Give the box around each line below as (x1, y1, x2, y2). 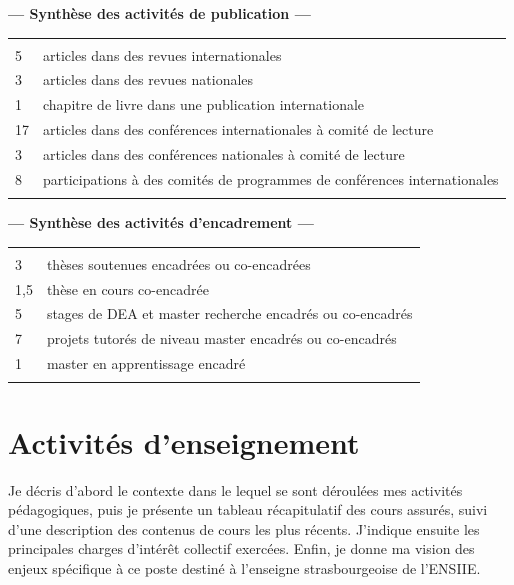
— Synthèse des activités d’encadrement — (8, 212, 314, 233)
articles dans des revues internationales (43, 44, 282, 65)
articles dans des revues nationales (43, 69, 254, 90)
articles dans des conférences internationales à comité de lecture (43, 119, 434, 140)
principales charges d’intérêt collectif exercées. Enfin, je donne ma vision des (8, 538, 475, 559)
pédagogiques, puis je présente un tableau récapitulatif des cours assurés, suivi (8, 499, 488, 520)
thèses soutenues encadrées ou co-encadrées (46, 253, 311, 274)
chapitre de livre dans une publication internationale (43, 94, 365, 115)
